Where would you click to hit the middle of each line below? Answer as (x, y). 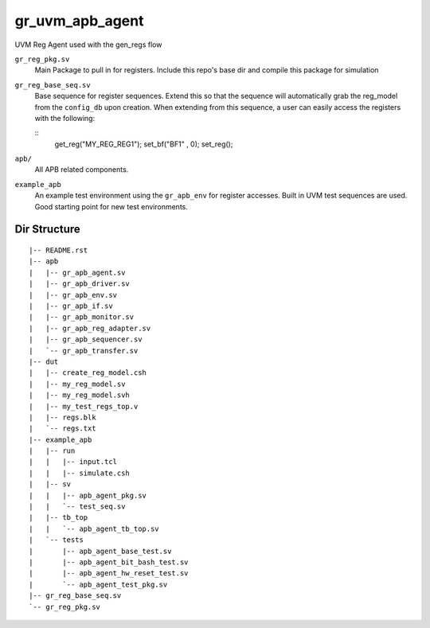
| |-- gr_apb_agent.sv (77, 272)
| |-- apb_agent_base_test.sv (100, 551)
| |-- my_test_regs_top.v (84, 406)
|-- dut (44, 361)
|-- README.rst (59, 250)
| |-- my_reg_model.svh (80, 395)
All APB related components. (82, 170)
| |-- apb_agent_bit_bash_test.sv (109, 562)
